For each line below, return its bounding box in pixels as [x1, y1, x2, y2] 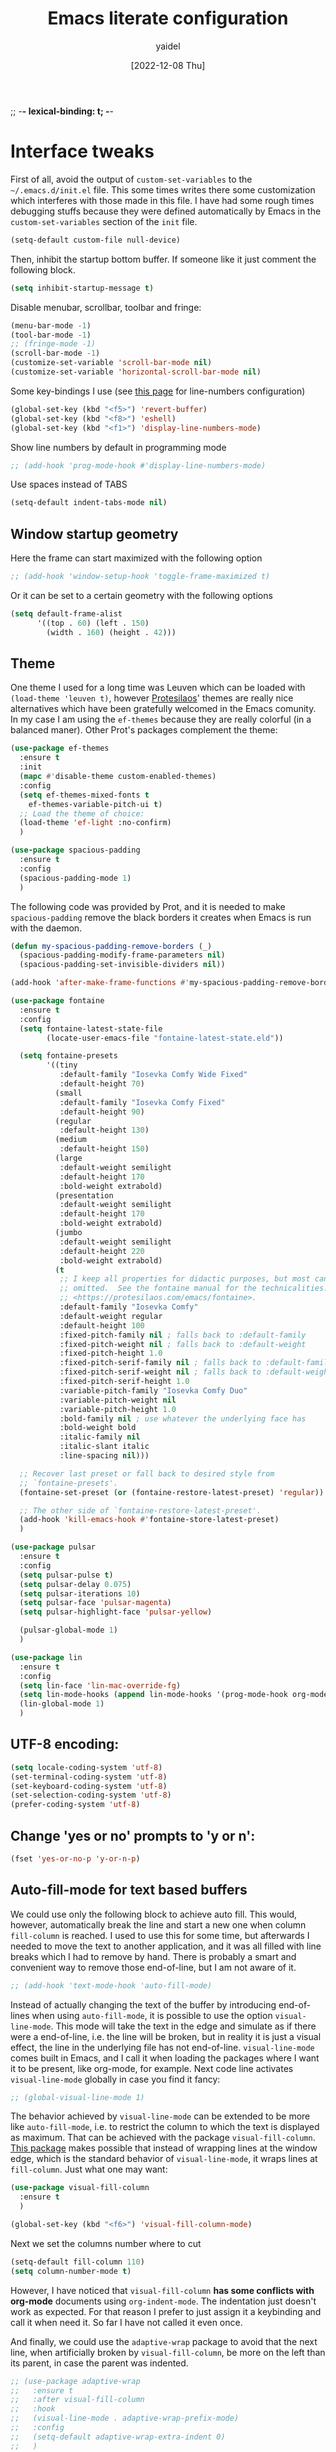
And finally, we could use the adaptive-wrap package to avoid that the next [10, 2335, 318, 2347]
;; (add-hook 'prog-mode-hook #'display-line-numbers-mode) [10, 460, 267, 471]
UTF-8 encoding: [10, 1736, 120, 1753]
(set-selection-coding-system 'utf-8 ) [10, 1790, 172, 1801]
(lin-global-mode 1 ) [19, 1699, 105, 1709]
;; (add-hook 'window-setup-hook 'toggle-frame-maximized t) [10, 572, 271, 582]
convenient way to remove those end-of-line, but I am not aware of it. [10, 1961, 297, 1973]
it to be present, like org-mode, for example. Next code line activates [10, 2062, 294, 2074]
